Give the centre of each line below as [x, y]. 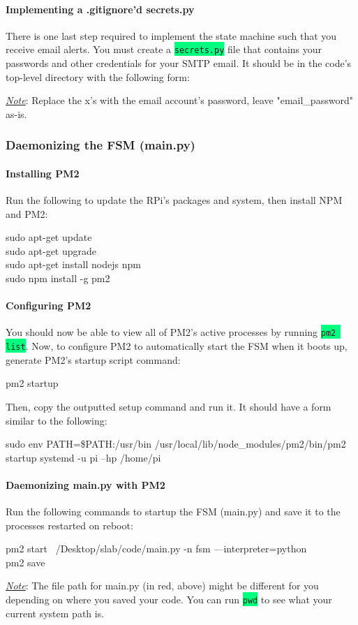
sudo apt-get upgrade [51, 250]
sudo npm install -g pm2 [58, 278]
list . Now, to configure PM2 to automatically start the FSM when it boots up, [177, 346]
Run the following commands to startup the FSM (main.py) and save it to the [173, 512]
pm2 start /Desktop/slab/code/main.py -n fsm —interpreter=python [156, 549]
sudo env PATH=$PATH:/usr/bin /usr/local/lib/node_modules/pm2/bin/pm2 [176, 444]
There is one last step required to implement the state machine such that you [171, 35]
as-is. [16, 113]
